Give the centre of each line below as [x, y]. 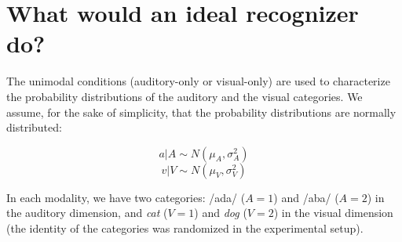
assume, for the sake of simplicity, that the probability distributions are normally [201, 112]
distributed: [34, 127]
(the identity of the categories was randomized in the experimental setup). [185, 228]
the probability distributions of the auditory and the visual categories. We [185, 96]
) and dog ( [221, 213]
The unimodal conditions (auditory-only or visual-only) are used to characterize [198, 81]
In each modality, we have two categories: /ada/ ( [126, 197]
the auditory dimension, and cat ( [87, 213]
